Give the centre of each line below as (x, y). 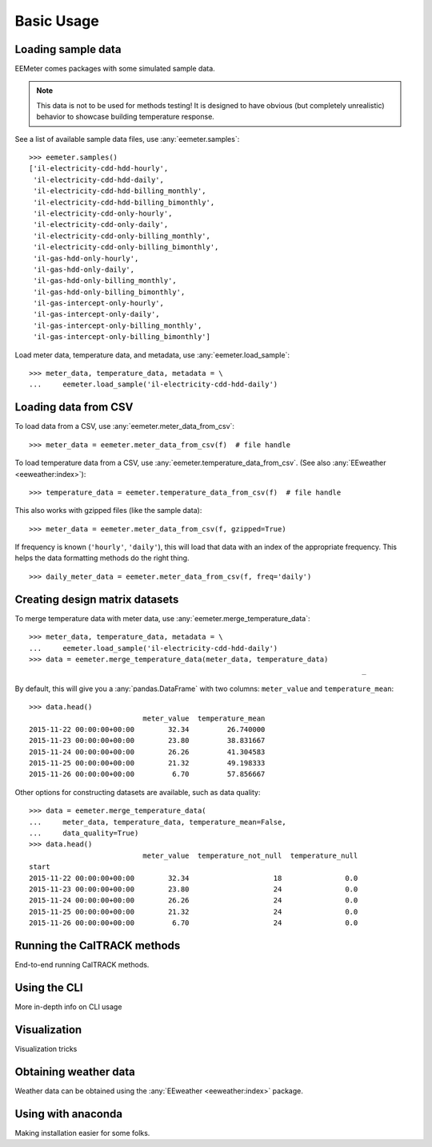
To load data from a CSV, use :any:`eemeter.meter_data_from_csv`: (125, 426)
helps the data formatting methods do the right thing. (102, 558)
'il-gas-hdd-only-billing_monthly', (105, 281)
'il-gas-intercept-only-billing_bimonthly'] (122, 337)
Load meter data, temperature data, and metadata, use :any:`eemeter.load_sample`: (152, 355)
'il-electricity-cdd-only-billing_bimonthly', (126, 247)
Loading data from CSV (74, 408)
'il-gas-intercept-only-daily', (96, 314)
